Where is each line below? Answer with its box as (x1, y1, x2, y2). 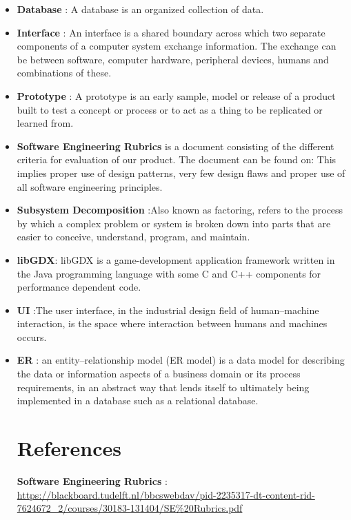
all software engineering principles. (17, 179, 163, 194)
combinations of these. (17, 65, 112, 80)
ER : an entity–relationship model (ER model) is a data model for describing (17, 353, 345, 367)
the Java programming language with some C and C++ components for (17, 266, 321, 280)
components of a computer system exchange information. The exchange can (17, 39, 337, 53)
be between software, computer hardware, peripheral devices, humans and (17, 52, 329, 66)
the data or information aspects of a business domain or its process (17, 366, 301, 381)
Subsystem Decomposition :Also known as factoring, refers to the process (17, 202, 343, 217)
